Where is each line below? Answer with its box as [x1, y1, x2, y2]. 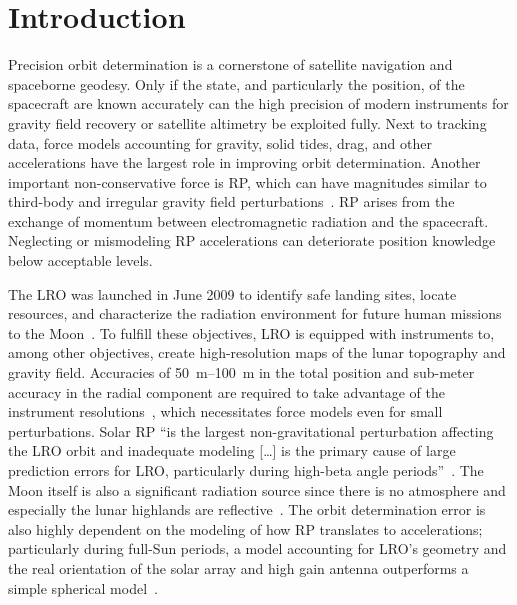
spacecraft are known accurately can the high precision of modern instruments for [8, 93, 509, 114]
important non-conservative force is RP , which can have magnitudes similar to [8, 171, 487, 192]
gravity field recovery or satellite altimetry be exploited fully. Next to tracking [8, 112, 487, 133]
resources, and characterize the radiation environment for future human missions [8, 303, 502, 324]
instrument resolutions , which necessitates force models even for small [8, 401, 443, 422]
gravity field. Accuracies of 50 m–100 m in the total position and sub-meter [8, 362, 475, 383]
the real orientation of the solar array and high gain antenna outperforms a [8, 557, 469, 578]
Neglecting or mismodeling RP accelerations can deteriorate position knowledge [8, 230, 496, 251]
